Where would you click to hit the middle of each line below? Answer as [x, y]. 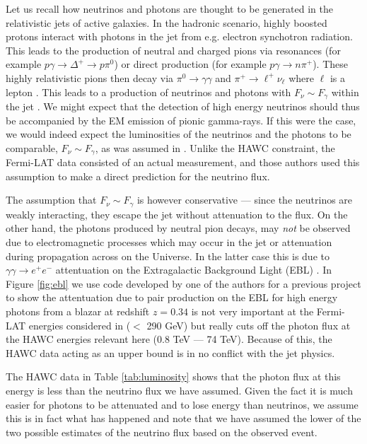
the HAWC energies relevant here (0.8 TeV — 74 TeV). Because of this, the [169, 339]
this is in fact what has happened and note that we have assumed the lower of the [183, 418]
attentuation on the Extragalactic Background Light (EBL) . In [193, 270]
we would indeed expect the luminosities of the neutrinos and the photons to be [179, 134]
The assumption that [51, 200]
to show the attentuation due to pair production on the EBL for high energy [172, 297]
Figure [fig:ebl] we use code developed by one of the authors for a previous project [183, 283]
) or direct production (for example [190, 64]
